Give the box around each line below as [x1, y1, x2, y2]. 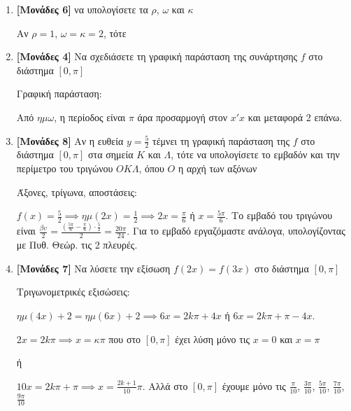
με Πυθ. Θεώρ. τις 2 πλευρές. [16, 237, 138, 252]
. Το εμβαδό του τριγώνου [225, 208, 333, 223]
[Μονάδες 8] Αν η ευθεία [16, 133, 124, 148]
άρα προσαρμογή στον [137, 109, 228, 124]
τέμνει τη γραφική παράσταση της [152, 133, 289, 148]
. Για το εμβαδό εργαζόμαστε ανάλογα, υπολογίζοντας [127, 223, 345, 238]
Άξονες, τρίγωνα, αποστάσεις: [16, 184, 137, 199]
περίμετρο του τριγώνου [16, 160, 113, 175]
